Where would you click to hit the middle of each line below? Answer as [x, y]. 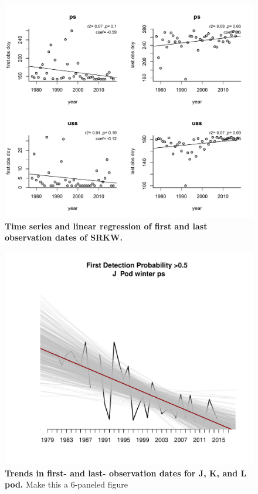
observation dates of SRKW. [64, 237]
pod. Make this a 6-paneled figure [66, 484]
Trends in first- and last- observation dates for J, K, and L [126, 473]
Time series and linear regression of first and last [106, 226]
